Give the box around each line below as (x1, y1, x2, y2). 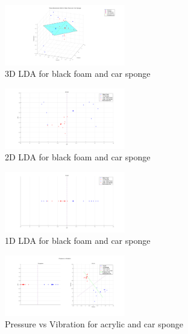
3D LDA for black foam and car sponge (5, 67, 151, 80)
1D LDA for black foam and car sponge (5, 234, 151, 247)
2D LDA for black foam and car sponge (5, 151, 151, 163)
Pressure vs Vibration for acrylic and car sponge (5, 318, 183, 330)
